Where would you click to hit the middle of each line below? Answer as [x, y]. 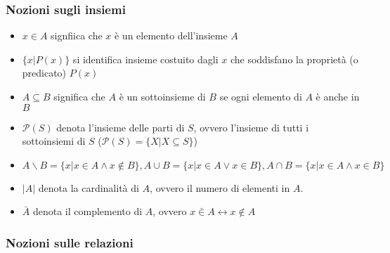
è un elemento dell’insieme [171, 35]
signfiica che [77, 35]
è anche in [338, 96]
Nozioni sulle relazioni [70, 242]
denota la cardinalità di [89, 187]
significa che [79, 96]
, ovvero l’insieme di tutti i [251, 127]
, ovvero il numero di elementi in [220, 187]
